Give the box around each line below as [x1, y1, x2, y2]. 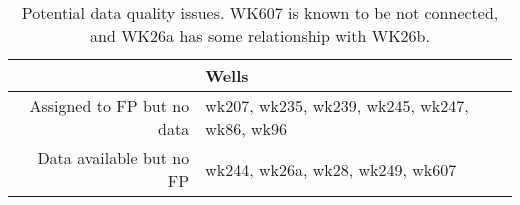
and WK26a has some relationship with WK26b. [90, 24, 430, 47]
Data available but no [37, 146, 190, 169]
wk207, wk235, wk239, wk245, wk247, [205, 94, 469, 117]
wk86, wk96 [205, 117, 287, 140]
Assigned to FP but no [29, 94, 190, 117]
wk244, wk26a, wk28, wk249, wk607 [205, 157, 457, 181]
